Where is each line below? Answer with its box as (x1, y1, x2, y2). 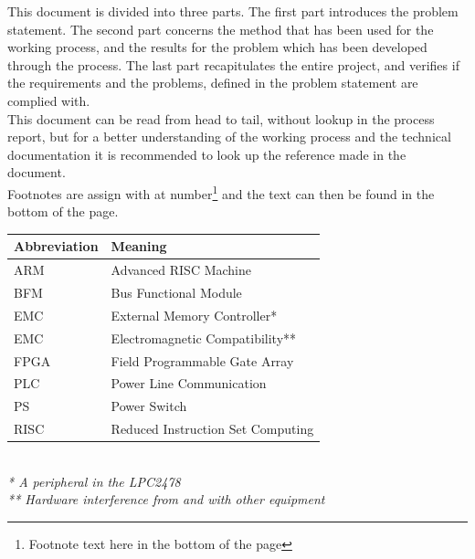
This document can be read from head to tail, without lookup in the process (7, 109, 435, 128)
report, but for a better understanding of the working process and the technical (7, 127, 451, 146)
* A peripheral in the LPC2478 (7, 471, 181, 490)
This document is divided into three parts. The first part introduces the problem (7, 2, 459, 20)
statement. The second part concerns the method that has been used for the (7, 19, 434, 38)
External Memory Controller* (111, 305, 278, 324)
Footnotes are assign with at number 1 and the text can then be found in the (7, 181, 435, 203)
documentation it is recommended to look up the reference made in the (7, 144, 406, 163)
